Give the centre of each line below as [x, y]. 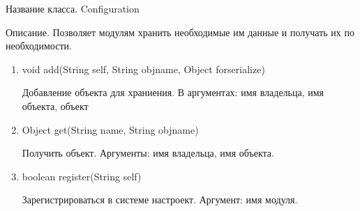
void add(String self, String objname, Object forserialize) [143, 69]
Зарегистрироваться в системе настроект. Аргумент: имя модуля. [160, 200]
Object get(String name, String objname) [110, 129]
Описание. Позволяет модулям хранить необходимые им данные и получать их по [180, 32]
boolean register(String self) [82, 176]
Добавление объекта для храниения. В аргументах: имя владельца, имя [173, 92]
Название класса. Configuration [73, 8]
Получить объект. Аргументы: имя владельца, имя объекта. [148, 153]
